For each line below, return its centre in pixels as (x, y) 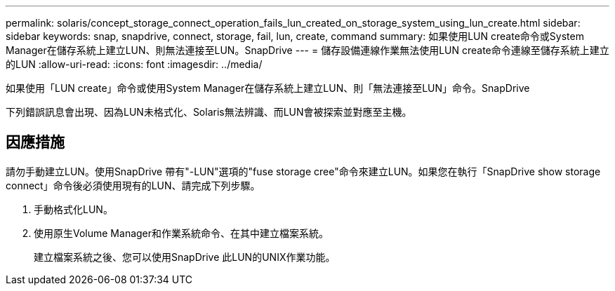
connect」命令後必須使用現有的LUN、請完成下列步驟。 (133, 185)
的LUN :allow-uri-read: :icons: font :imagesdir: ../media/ (134, 64)
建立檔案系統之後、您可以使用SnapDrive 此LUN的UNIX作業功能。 (185, 257)
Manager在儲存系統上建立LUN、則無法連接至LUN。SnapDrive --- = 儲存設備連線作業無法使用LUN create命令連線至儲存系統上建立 (307, 50)
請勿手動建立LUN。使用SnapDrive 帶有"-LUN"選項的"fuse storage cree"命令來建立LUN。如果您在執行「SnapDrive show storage (303, 171)
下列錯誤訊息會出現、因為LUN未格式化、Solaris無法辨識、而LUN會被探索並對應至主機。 (209, 112)
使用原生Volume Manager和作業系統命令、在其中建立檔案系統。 (181, 233)
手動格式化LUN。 (73, 209)
